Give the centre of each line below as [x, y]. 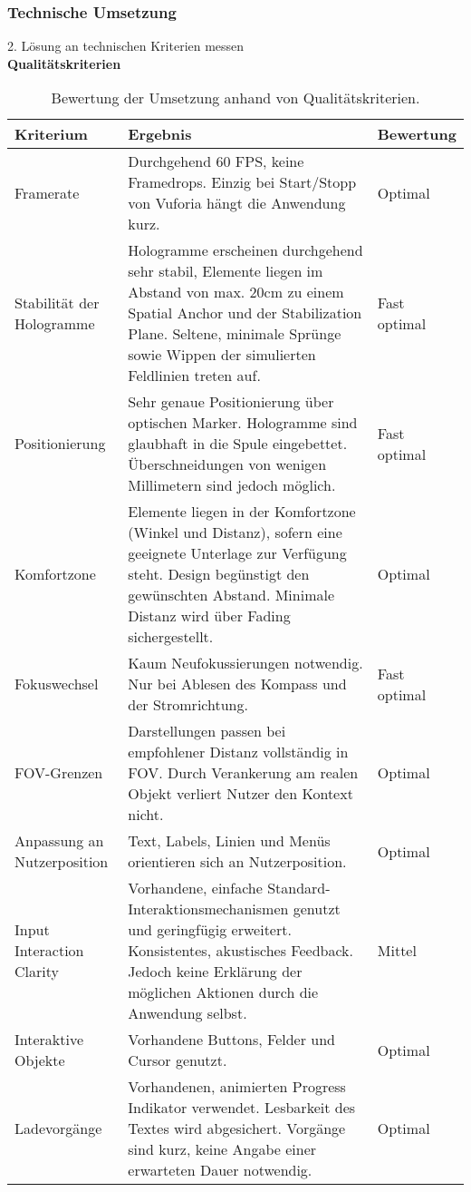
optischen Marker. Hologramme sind [243, 423]
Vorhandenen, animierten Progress [237, 1087]
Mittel [397, 951]
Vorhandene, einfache [195, 888]
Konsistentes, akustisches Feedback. [241, 951]
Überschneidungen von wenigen [227, 464]
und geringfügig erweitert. [210, 930]
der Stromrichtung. [188, 705]
